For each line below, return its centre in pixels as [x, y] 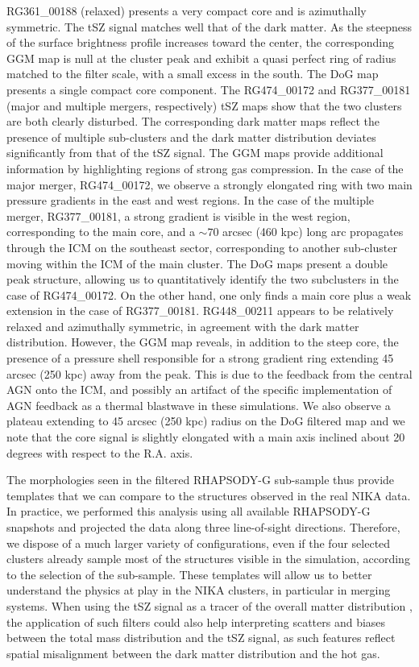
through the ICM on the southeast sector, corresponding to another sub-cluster [202, 247]
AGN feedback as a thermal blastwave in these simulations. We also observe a [199, 405]
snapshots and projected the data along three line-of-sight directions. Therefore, [203, 527]
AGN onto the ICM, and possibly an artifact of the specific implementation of [199, 389]
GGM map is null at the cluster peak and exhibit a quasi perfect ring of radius [201, 58]
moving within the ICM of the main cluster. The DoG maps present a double [197, 263]
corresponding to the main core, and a [101, 232]
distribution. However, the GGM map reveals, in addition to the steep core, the [203, 342]
